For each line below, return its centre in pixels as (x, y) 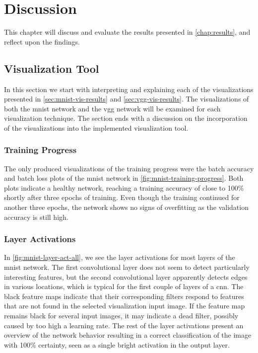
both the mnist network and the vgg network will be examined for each (112, 108)
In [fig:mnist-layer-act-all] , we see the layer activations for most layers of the (120, 257)
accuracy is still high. (36, 217)
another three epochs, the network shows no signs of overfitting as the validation (126, 207)
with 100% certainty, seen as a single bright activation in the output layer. (117, 344)
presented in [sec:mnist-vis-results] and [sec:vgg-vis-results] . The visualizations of (127, 99)
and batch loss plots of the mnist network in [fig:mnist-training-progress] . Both (124, 178)
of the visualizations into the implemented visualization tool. (96, 127)
